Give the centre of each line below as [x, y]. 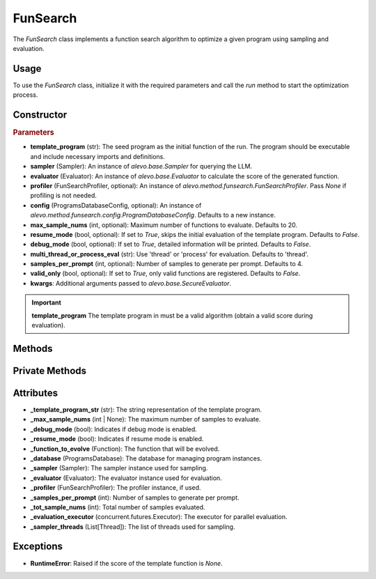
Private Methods [50, 370]
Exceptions [38, 547]
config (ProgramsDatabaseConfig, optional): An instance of [116, 205]
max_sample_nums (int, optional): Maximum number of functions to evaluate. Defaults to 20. [164, 225]
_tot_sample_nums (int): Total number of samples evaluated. [118, 507]
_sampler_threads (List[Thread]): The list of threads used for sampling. [133, 527]
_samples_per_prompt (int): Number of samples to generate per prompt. [135, 497]
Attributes [36, 393]
